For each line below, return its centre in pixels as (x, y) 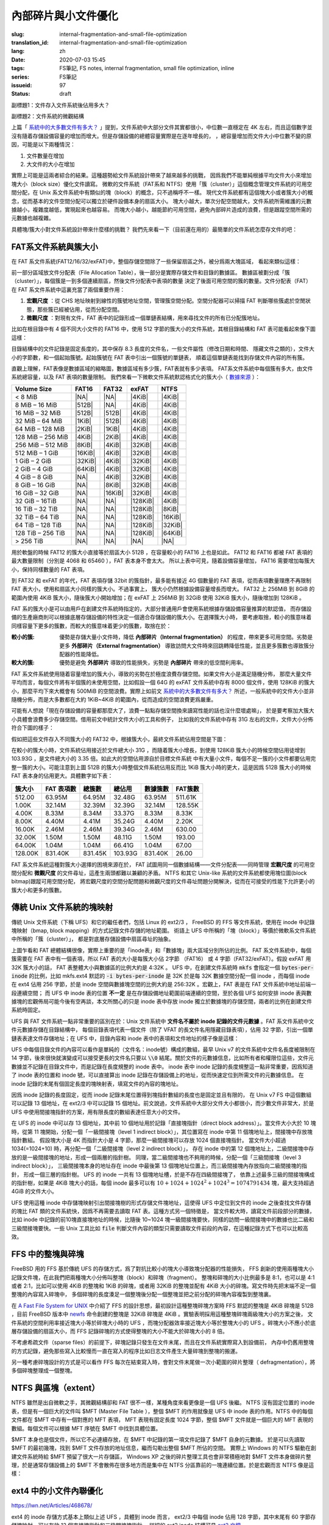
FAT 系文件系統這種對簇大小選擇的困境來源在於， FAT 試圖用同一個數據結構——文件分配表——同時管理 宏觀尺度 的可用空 (163, 864)
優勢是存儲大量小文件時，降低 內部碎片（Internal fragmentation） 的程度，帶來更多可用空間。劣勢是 (186, 637)
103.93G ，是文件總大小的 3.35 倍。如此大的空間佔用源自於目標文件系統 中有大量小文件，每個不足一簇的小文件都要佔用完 (164, 759)
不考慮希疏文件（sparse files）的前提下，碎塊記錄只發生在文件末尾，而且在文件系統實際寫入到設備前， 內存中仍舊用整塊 (163, 1343)
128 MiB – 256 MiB (41, 437)
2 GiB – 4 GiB (34, 468)
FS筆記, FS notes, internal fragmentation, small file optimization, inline (147, 68)
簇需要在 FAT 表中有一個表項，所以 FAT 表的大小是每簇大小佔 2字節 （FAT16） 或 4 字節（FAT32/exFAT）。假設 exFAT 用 (161, 959)
